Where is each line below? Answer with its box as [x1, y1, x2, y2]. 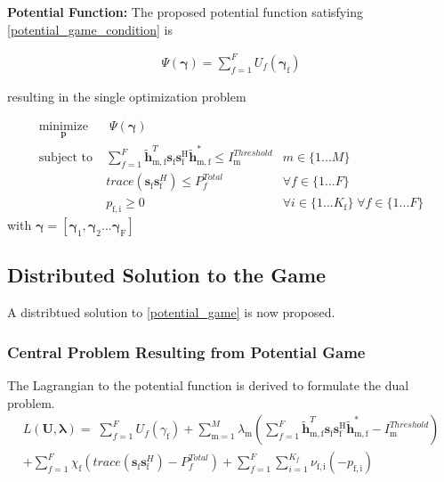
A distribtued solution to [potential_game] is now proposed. [7, 303, 335, 322]
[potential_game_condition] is [7, 20, 173, 38]
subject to [38, 151, 93, 165]
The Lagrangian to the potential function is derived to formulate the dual [7, 375, 409, 394]
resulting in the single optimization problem [7, 86, 246, 105]
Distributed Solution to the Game [7, 261, 327, 289]
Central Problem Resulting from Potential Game [7, 340, 366, 363]
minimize [38, 120, 88, 134]
